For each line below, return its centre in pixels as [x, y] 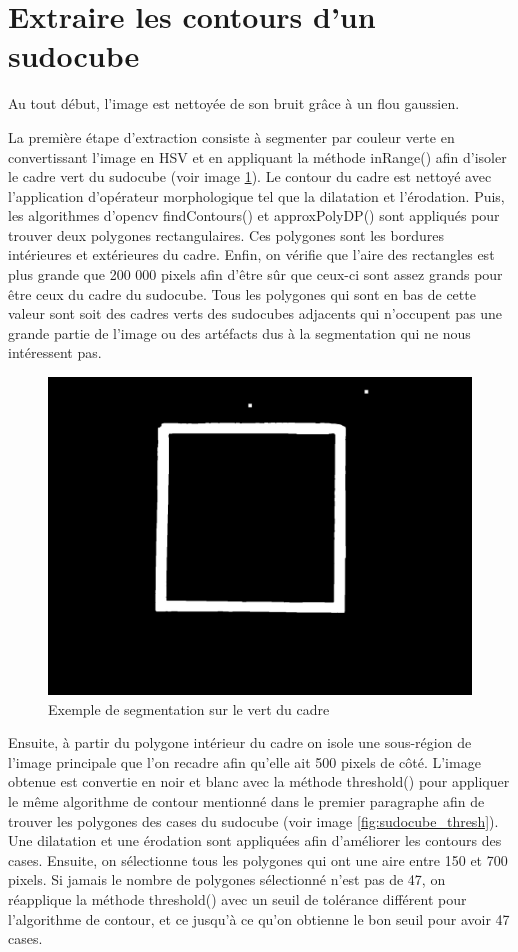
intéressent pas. [55, 352]
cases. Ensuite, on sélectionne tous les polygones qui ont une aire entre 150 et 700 [258, 859]
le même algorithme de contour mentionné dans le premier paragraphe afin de [246, 801]
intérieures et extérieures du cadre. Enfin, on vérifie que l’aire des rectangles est [251, 254]
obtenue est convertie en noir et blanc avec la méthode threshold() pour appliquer [259, 781]
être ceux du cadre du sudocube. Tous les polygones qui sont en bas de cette [242, 293]
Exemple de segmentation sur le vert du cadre [189, 708]
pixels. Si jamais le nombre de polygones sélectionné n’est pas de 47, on [227, 879]
